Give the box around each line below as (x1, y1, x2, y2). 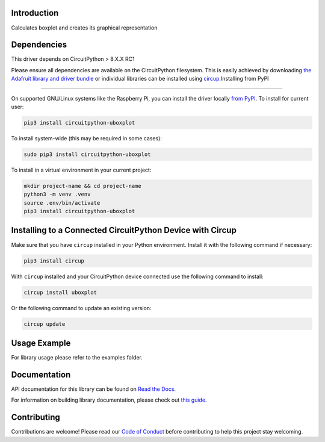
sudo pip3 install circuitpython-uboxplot (23, 151, 151, 158)
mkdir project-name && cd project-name (23, 182, 141, 189)
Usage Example (11, 338, 71, 348)
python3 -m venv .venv (23, 191, 91, 198)
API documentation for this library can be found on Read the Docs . (11, 385, 176, 393)
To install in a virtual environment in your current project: (11, 166, 152, 173)
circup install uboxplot (23, 289, 97, 296)
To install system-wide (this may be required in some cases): (11, 134, 162, 142)
